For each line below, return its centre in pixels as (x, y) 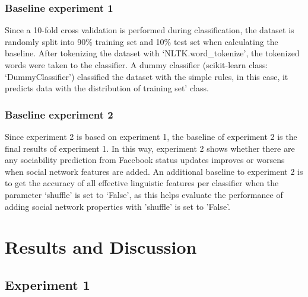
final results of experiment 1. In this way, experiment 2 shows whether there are (150, 148)
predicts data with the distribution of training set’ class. (107, 88)
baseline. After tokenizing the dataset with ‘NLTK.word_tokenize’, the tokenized (152, 53)
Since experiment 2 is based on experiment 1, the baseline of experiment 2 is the (151, 136)
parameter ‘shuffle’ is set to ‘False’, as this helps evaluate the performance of (144, 194)
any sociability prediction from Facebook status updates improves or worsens (145, 160)
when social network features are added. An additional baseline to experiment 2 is (154, 171)
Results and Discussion (101, 247)
